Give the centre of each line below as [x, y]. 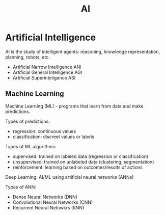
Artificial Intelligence [50, 37]
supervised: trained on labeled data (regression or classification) [80, 156]
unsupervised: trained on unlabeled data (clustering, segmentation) [83, 162]
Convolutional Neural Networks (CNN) [53, 202]
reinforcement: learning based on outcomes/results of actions [78, 167]
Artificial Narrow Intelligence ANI [47, 67]
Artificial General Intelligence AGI [47, 72]
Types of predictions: [28, 121]
